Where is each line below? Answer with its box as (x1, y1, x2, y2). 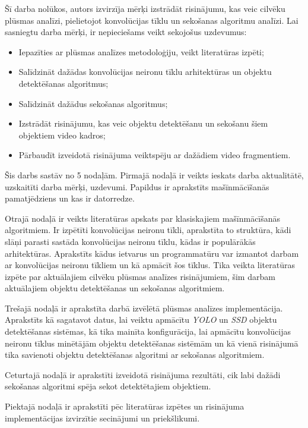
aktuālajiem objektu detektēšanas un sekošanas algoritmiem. (5, 282, 225, 294)
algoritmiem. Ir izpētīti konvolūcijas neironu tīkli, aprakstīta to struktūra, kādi (5, 224, 291, 236)
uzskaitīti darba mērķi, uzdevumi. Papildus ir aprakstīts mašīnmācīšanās (5, 180, 269, 193)
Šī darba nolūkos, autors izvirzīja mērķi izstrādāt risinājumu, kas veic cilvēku (5, 2, 285, 14)
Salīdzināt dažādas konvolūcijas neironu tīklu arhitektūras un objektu (18, 65, 272, 78)
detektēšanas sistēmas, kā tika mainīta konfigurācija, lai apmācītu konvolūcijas (5, 325, 291, 338)
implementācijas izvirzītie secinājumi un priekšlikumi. (5, 411, 200, 424)
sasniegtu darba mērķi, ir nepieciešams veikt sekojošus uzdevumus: (5, 26, 247, 38)
